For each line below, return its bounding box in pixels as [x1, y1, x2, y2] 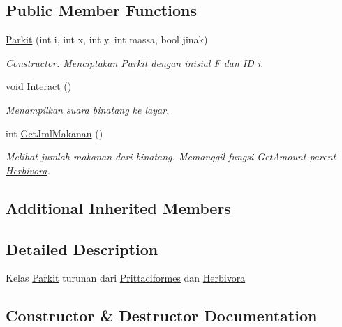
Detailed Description [6, 238, 158, 259]
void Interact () [6, 79, 72, 93]
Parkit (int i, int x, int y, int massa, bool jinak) [6, 32, 208, 47]
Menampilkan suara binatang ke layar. [6, 102, 170, 116]
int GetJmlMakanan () [6, 126, 103, 140]
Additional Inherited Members [6, 197, 231, 218]
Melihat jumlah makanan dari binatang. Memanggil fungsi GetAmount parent [6, 149, 336, 164]
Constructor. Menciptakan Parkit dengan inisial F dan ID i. [6, 55, 264, 70]
